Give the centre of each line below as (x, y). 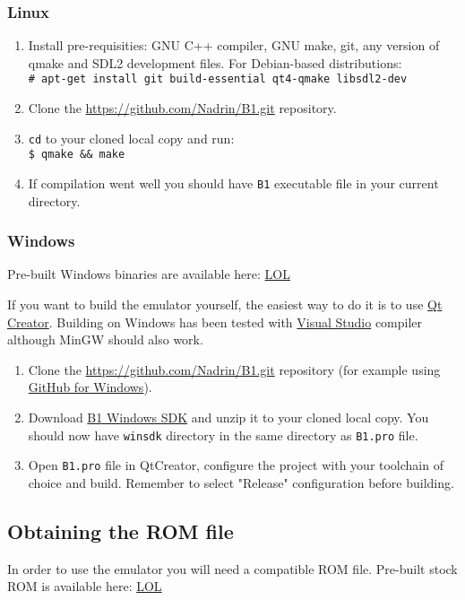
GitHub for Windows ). (90, 387)
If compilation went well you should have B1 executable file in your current (233, 183)
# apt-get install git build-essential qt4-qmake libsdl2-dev (218, 79)
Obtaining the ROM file (121, 530)
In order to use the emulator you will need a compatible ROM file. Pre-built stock (232, 568)
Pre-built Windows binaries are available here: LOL (149, 274)
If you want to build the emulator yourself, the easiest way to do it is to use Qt (225, 304)
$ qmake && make (77, 155)
